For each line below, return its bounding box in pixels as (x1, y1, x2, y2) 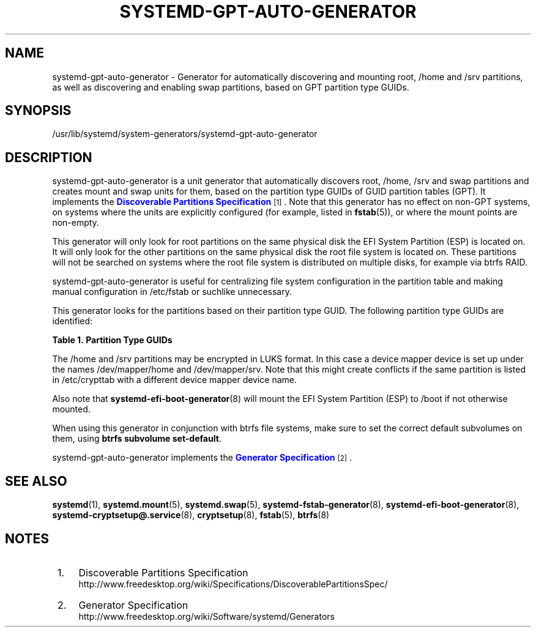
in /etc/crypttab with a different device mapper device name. (52, 374, 297, 385)
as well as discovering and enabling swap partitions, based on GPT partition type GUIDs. (52, 81, 409, 92)
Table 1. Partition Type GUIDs (52, 335, 173, 346)
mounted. (52, 404, 91, 415)
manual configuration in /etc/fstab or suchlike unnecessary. (52, 286, 292, 297)
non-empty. (52, 217, 99, 228)
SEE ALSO (5, 473, 67, 489)
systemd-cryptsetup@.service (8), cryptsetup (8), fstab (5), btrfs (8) (52, 510, 330, 521)
